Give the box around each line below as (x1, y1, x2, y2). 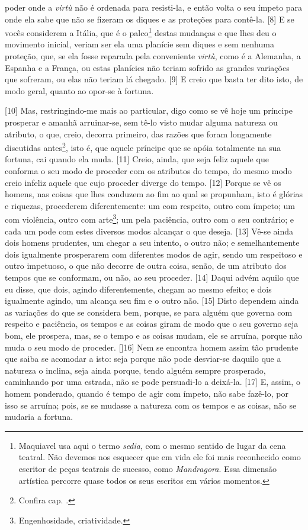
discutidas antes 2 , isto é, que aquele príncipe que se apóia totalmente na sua (5, 140, 281, 153)
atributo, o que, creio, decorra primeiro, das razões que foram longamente (5, 127, 272, 140)
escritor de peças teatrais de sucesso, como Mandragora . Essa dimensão (18, 462, 277, 474)
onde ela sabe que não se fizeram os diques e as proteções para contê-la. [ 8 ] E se (5, 12, 294, 25)
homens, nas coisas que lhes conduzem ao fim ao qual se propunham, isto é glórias (5, 188, 303, 200)
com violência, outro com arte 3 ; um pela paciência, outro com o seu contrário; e (5, 211, 294, 226)
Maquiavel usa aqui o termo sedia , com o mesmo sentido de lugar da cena (18, 439, 286, 451)
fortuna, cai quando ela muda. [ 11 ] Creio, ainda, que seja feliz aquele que (5, 153, 269, 165)
